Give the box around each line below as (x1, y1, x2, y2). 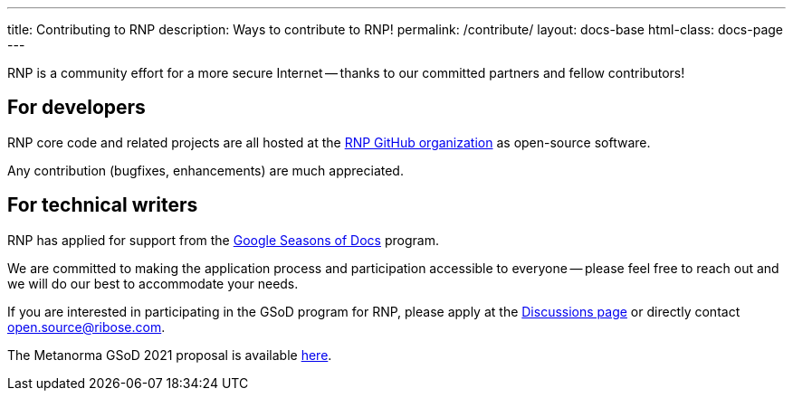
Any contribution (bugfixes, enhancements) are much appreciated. (7, 162, 404, 178)
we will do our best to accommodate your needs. (7, 275, 299, 291)
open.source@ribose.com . (7, 318, 166, 335)
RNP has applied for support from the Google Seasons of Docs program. (7, 232, 439, 248)
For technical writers (7, 194, 198, 217)
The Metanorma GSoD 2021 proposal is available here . (7, 346, 332, 363)
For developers (7, 96, 146, 119)
